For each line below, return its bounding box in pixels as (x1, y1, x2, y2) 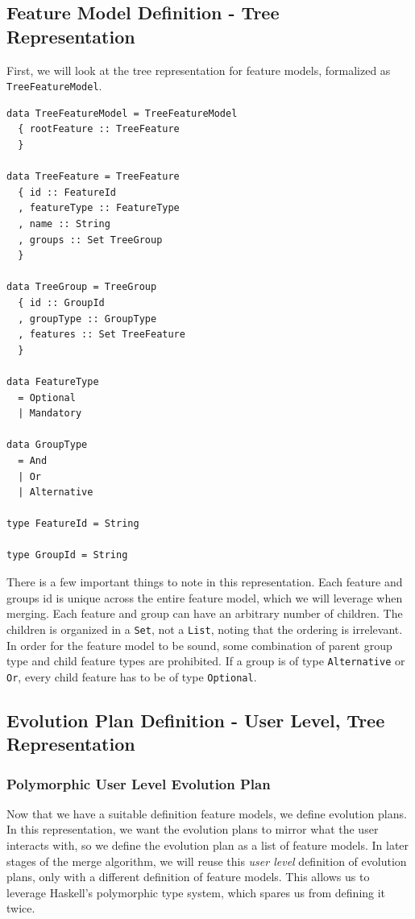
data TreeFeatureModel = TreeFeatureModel (6, 107, 238, 119)
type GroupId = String (6, 549, 128, 561)
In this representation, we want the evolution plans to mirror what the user (6, 821, 379, 838)
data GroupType (6, 439, 88, 451)
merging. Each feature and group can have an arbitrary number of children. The (6, 605, 403, 622)
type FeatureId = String (6, 518, 139, 530)
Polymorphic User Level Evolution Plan (6, 773, 271, 793)
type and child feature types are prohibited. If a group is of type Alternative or (6, 652, 405, 669)
